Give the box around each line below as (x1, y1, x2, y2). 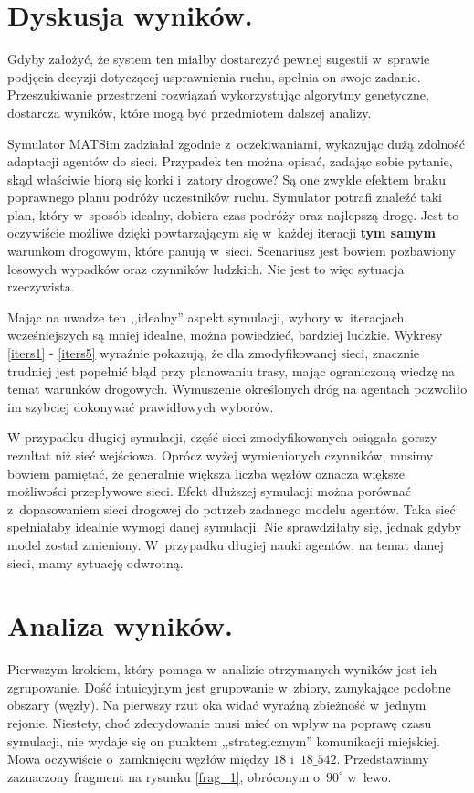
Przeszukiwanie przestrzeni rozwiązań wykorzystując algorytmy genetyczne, (7, 85, 429, 104)
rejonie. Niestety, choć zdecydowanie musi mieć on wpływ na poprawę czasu (7, 714, 432, 733)
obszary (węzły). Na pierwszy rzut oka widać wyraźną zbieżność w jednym (7, 695, 427, 714)
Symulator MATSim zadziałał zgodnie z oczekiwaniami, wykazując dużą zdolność (7, 133, 466, 153)
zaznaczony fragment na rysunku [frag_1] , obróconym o (7, 767, 321, 786)
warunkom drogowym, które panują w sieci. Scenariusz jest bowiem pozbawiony (7, 241, 456, 260)
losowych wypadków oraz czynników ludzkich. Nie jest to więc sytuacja (7, 259, 405, 278)
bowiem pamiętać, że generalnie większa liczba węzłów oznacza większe (7, 463, 405, 482)
